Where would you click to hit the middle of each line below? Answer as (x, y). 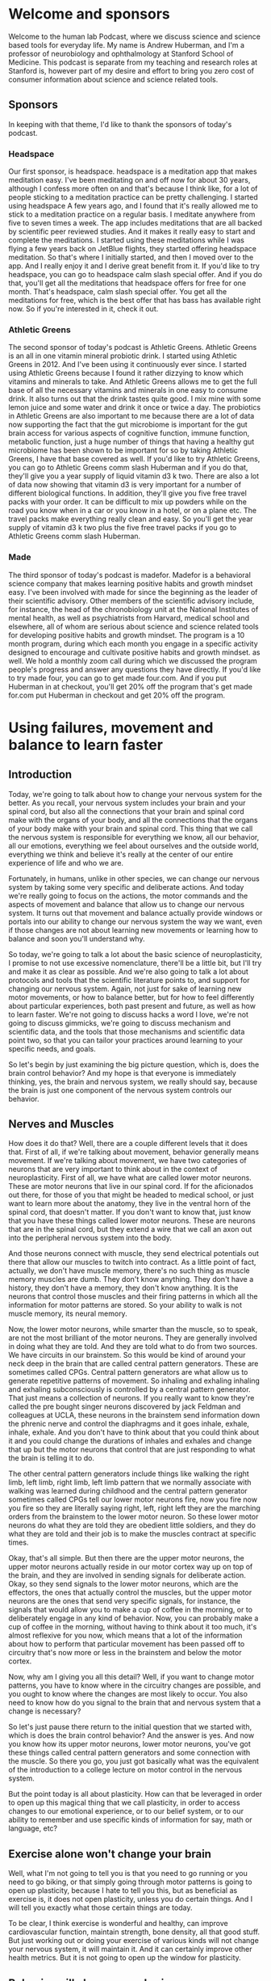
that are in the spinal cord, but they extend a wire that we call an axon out (130, 1229)
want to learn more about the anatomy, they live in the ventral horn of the (130, 1203)
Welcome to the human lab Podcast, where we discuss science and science (134, 36)
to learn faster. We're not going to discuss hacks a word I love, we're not (128, 1014)
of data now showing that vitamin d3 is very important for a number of (125, 485)
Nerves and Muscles (61, 1124)
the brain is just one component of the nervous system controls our (120, 1090)
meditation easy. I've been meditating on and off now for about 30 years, (129, 180)
